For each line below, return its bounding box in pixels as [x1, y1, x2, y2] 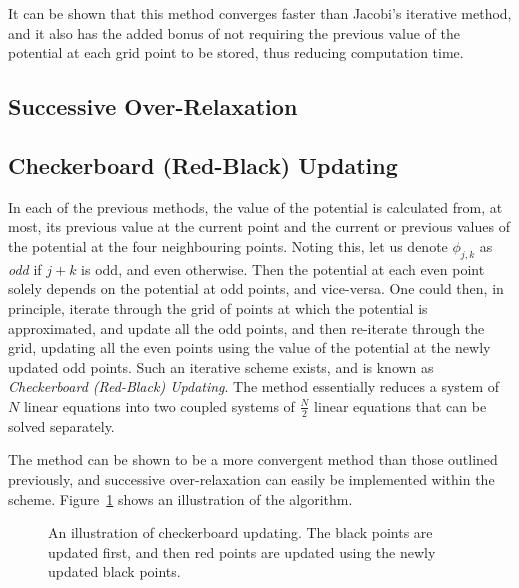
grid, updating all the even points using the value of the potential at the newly [8, 337, 491, 358]
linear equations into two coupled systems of [23, 395, 295, 416]
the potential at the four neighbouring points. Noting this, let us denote [8, 235, 448, 256]
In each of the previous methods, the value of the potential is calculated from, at [8, 196, 503, 217]
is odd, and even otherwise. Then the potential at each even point [81, 258, 485, 279]
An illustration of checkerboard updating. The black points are [48, 522, 433, 543]
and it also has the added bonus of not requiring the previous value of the [8, 22, 460, 43]
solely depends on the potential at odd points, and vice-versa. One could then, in [8, 278, 504, 299]
